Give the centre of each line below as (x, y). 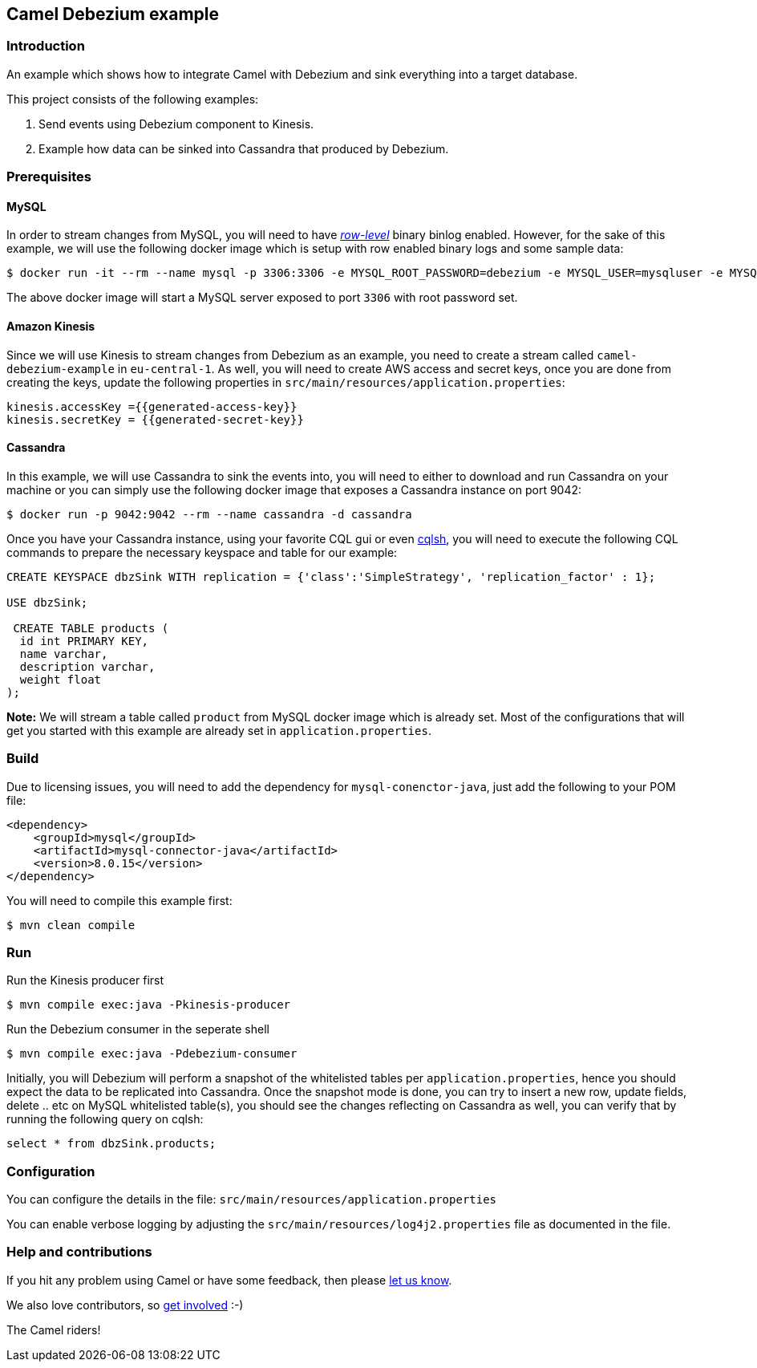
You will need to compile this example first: (119, 900)
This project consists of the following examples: (133, 99)
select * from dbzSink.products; (111, 1144)
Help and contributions (79, 1252)
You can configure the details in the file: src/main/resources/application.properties (252, 1200)
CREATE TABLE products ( (91, 628)
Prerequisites (49, 177)
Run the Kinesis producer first (85, 980)
